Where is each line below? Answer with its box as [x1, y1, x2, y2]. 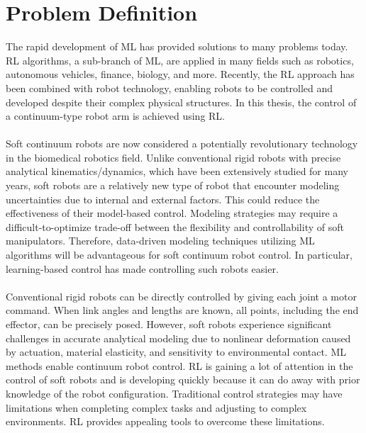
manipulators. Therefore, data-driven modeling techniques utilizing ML [6, 233, 315, 248]
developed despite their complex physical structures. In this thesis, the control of [6, 94, 357, 109]
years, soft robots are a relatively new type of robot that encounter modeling [6, 178, 340, 193]
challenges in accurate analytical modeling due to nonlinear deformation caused [6, 330, 351, 345]
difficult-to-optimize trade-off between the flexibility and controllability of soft [6, 219, 344, 234]
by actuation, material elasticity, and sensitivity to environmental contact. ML [6, 344, 347, 359]
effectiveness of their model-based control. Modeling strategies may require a [6, 206, 338, 220]
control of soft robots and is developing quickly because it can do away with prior [6, 372, 360, 387]
